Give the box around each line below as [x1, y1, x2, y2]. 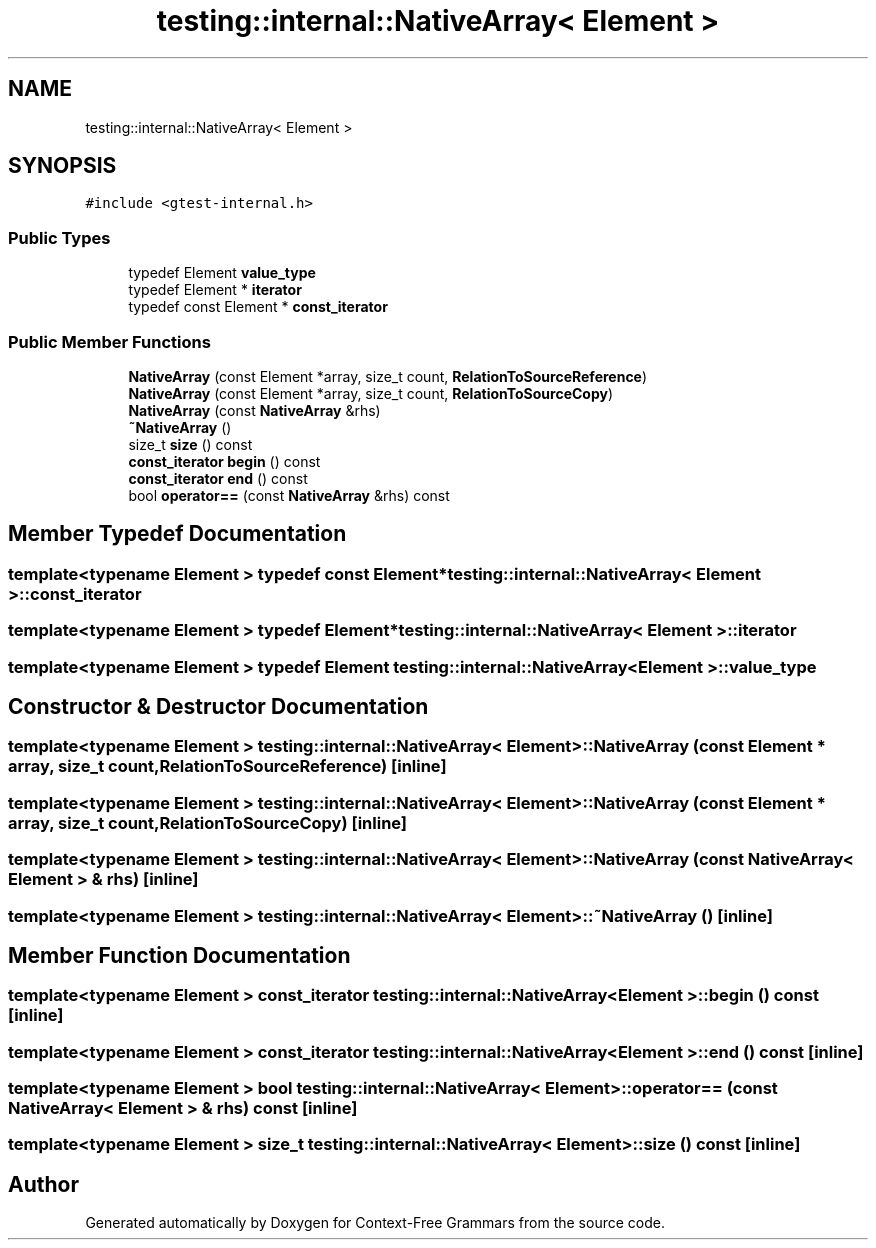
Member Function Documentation [8, 942, 351, 968]
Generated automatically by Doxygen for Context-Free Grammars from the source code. [85, 1214, 665, 1232]
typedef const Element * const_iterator [128, 298, 388, 316]
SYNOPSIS [8, 153, 117, 179]
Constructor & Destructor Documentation [8, 693, 429, 719]
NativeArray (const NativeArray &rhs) [128, 401, 381, 419]
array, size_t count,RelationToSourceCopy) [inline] [8, 812, 408, 833]
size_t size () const [128, 435, 253, 453]
